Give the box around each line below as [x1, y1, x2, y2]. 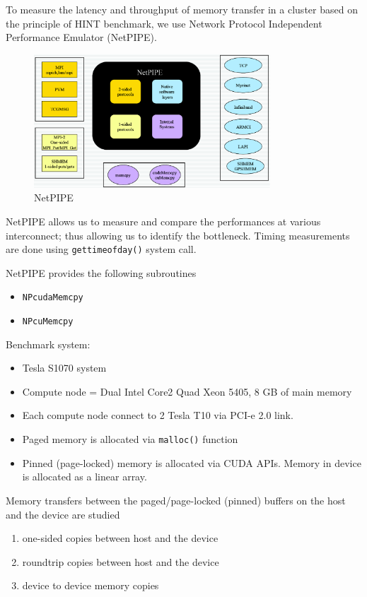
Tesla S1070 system [22, 360, 107, 375]
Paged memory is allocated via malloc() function [22, 432, 238, 447]
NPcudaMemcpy [22, 292, 83, 303]
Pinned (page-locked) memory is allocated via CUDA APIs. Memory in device [22, 455, 361, 470]
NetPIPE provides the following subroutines [6, 265, 197, 280]
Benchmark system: [6, 336, 91, 351]
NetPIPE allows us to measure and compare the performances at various [6, 213, 321, 228]
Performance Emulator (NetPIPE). [6, 30, 157, 45]
